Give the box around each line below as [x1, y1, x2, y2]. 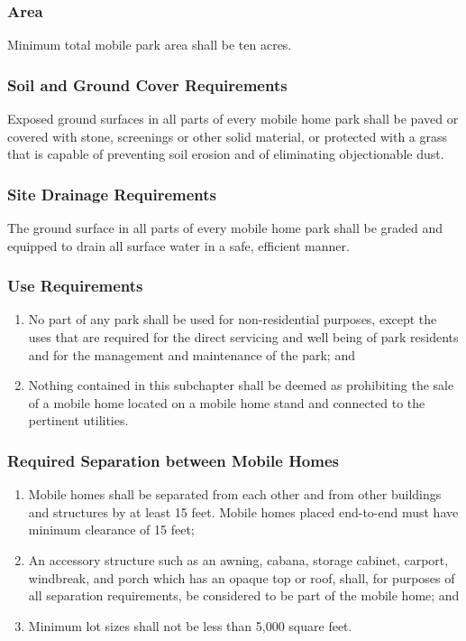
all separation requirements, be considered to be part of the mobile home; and [28, 586, 460, 605]
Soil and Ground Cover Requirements [7, 73, 288, 96]
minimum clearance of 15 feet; [28, 520, 195, 539]
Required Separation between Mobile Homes [7, 449, 339, 471]
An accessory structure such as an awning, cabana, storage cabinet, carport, [28, 551, 449, 569]
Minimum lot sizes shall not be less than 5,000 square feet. [28, 616, 352, 635]
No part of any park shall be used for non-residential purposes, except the [28, 310, 437, 329]
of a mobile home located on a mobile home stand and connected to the [28, 393, 425, 412]
